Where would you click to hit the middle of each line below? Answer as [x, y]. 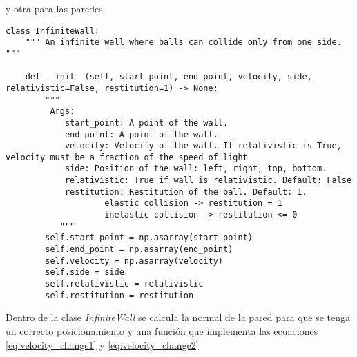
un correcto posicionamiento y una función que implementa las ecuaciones [162, 330]
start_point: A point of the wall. [146, 123]
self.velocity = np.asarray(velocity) [134, 261]
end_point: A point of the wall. [141, 134]
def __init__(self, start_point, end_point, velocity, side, [168, 77]
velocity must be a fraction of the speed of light [127, 157]
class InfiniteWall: [53, 31]
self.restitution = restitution [119, 295]
